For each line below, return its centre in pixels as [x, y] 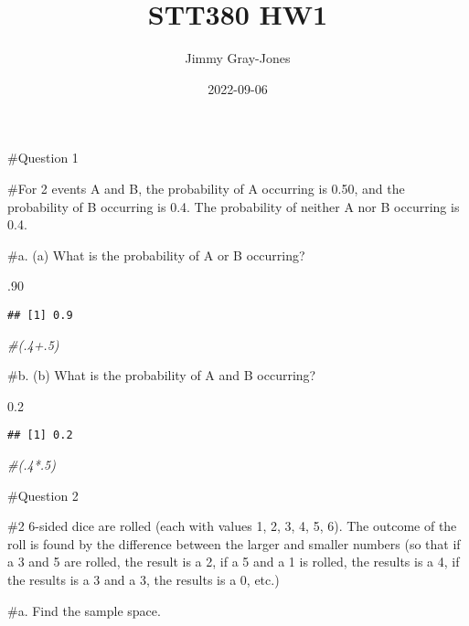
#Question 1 [43, 158]
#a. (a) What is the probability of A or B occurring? [156, 255]
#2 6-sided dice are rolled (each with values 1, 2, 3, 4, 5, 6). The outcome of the [232, 526]
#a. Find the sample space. [84, 610]
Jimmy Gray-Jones [238, 58]
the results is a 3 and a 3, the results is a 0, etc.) [144, 579]
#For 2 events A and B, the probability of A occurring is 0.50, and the [206, 188]
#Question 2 [43, 495]
